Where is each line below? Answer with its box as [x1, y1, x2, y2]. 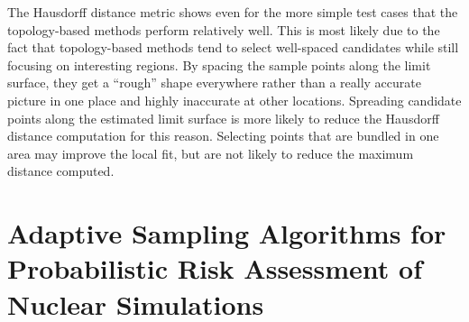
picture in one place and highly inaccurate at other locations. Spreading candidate [7, 90, 462, 109]
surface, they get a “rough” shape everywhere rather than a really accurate [7, 73, 421, 92]
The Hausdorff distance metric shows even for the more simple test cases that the [7, 3, 458, 21]
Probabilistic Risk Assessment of [7, 250, 423, 287]
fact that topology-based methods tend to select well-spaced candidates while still [7, 38, 459, 57]
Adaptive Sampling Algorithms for [7, 215, 446, 252]
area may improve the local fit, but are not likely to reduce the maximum [7, 143, 414, 162]
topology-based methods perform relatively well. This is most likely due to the [7, 20, 440, 39]
